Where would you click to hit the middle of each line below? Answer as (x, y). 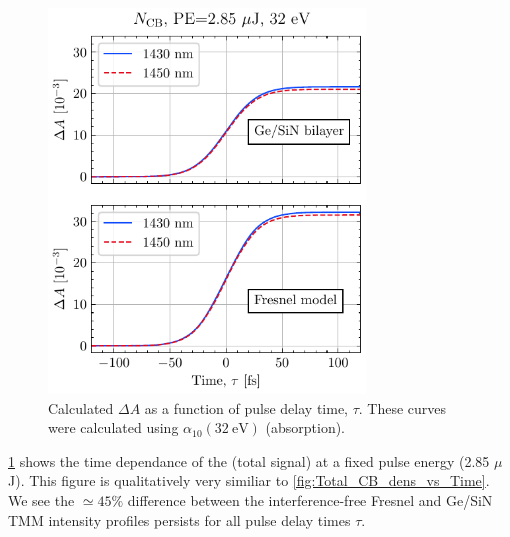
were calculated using (113, 427)
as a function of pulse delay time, (246, 407)
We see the (41, 500)
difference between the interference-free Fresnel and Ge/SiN (310, 500)
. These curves (402, 407)
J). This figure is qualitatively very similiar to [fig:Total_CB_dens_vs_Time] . (249, 480)
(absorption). (305, 427)
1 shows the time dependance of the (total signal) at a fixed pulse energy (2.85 (249, 460)
